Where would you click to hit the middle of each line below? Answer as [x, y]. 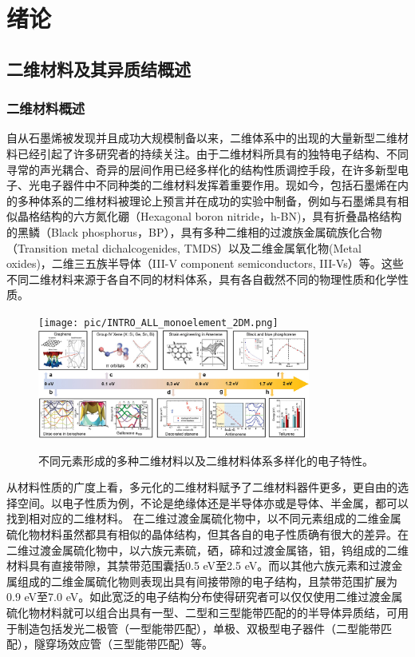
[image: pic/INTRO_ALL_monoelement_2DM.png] [158, 323]
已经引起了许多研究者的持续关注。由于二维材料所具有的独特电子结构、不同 [213, 153]
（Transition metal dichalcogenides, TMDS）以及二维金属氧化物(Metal [184, 247]
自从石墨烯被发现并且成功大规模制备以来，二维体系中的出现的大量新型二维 [202, 138]
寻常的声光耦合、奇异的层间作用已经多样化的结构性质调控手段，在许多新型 [202, 169]
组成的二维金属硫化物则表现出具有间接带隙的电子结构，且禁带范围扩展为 [207, 581]
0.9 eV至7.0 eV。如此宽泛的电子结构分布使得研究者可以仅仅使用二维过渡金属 [205, 597]
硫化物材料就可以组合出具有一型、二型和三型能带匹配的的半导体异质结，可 [202, 612]
